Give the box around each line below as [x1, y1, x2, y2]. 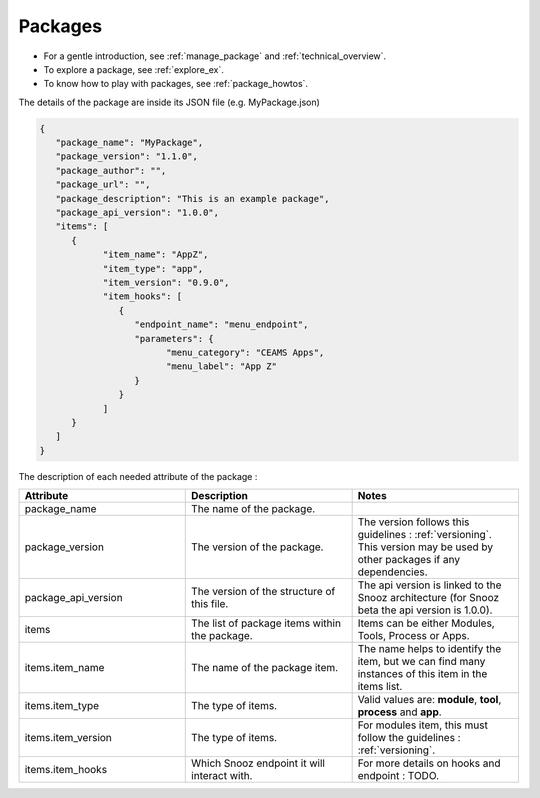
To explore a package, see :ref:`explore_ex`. [43, 63, 224, 75]
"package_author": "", [55, 165, 167, 176]
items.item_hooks [24, 763, 108, 777]
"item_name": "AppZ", [102, 249, 209, 260]
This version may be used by [357, 540, 494, 554]
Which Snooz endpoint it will [191, 756, 325, 770]
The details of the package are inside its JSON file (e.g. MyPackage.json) [18, 96, 320, 108]
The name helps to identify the [357, 642, 502, 656]
